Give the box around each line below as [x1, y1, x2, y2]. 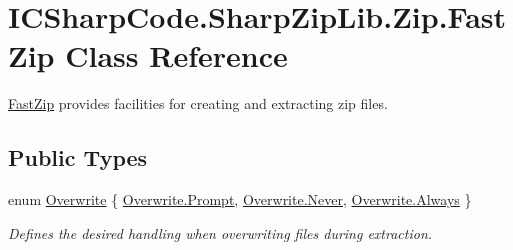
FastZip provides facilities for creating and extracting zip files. [8, 93, 388, 114]
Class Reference [65, 35, 288, 76]
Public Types [8, 142, 148, 173]
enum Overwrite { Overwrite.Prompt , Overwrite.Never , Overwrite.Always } [8, 189, 472, 210]
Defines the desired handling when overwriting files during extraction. [8, 222, 433, 243]
